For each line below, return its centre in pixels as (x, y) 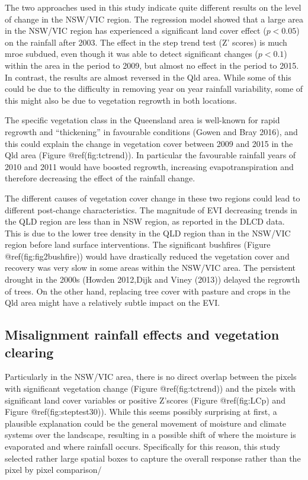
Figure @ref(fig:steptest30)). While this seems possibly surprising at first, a (141, 412)
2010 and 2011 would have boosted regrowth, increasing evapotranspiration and (149, 166)
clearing (29, 352)
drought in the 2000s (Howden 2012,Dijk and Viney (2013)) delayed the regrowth (153, 279)
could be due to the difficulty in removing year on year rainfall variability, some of (154, 89)
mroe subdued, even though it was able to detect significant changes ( (131, 54)
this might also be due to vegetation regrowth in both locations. (121, 100)
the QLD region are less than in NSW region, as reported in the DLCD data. (145, 221)
